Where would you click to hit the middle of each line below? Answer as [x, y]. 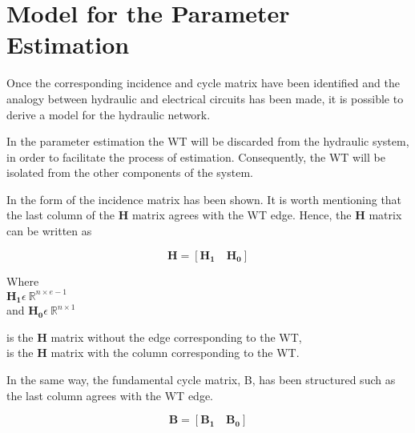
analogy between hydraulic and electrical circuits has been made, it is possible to [205, 98]
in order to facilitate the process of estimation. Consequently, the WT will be [196, 156]
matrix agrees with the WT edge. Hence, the [242, 215]
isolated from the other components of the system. [130, 172]
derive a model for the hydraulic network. [109, 114]
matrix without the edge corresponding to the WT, [176, 337]
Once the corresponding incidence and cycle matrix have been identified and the [203, 83]
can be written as [49, 231]
